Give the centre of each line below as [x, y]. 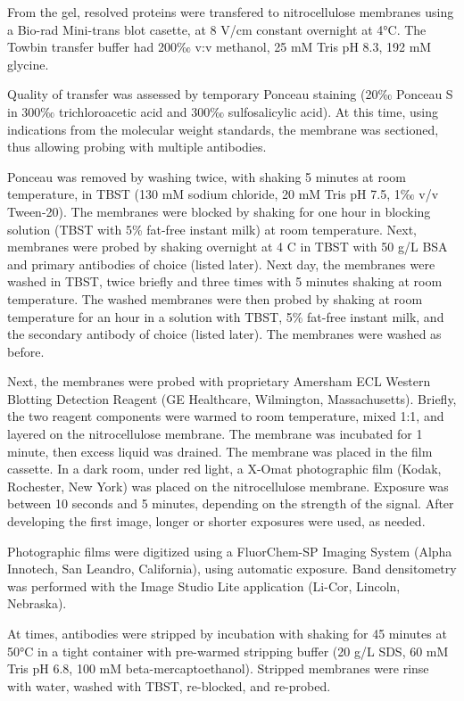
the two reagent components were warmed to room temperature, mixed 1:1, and [226, 416]
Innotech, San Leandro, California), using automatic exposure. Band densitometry [232, 569]
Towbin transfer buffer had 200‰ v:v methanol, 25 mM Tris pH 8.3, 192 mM [220, 47]
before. [26, 351]
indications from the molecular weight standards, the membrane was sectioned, [223, 129]
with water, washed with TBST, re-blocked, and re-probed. [169, 685]
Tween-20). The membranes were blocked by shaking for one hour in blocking [219, 211]
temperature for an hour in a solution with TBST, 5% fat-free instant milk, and [226, 316]
